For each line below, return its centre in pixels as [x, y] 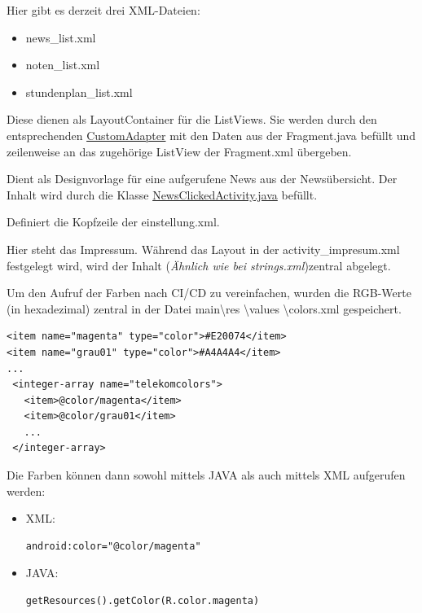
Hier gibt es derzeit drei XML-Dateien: [103, 10]
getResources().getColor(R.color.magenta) [143, 601]
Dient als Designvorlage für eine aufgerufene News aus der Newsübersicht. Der [202, 179]
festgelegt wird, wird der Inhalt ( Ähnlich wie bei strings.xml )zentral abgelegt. [199, 265]
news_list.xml [61, 37]
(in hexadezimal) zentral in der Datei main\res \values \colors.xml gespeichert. [204, 308]
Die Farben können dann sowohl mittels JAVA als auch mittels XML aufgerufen [206, 475]
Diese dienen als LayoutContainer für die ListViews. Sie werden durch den [192, 119]
